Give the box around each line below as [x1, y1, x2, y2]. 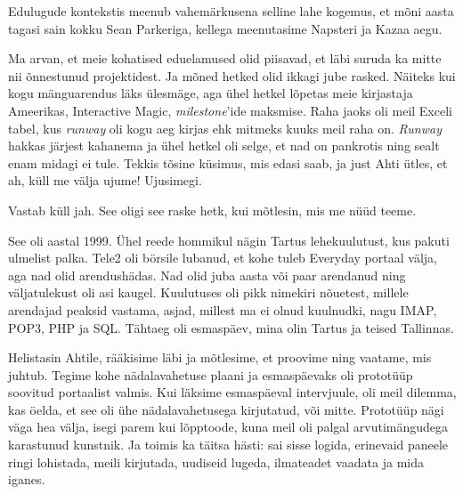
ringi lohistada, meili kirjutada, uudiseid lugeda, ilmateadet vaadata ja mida [8, 452, 424, 471]
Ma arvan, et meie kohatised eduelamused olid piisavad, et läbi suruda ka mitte [8, 49, 442, 68]
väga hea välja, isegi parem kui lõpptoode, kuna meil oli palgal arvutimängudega [8, 417, 449, 436]
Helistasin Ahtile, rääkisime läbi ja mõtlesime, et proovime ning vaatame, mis [8, 348, 432, 367]
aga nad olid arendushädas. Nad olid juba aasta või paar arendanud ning [8, 265, 406, 284]
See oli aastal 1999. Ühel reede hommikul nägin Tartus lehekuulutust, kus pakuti [8, 231, 450, 249]
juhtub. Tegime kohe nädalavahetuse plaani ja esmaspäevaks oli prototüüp [8, 365, 413, 384]
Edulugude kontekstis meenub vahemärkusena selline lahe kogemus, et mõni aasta [8, 2, 454, 20]
